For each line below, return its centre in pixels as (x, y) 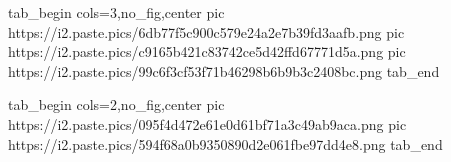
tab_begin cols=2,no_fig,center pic (116, 104)
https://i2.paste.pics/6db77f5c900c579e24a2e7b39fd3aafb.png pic (206, 31)
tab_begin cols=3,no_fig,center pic (116, 12)
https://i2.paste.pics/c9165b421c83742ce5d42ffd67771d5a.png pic (207, 51)
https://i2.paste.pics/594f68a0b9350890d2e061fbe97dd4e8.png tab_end (225, 143)
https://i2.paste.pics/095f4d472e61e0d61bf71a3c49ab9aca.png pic (207, 123)
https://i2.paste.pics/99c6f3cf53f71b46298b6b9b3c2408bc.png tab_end (224, 70)
